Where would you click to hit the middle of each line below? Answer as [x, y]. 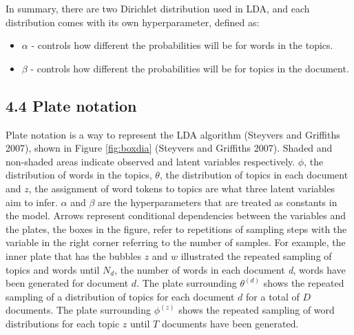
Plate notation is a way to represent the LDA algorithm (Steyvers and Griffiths [173, 134]
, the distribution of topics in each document [254, 175]
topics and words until [53, 269]
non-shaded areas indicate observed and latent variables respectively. [150, 161]
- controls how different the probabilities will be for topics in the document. [190, 68]
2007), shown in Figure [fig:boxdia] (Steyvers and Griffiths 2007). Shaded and [169, 148]
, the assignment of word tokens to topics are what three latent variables [181, 188]
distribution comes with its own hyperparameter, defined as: [133, 22]
